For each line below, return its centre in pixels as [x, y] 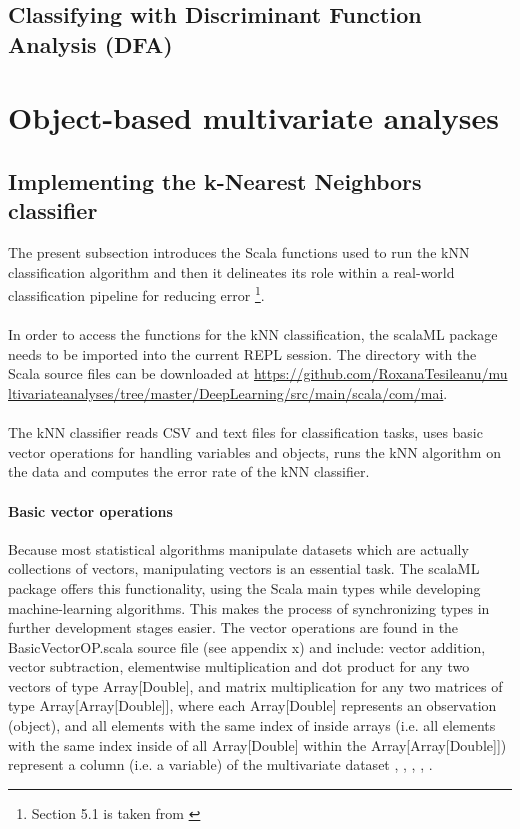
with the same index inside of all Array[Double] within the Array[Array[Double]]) [257, 744]
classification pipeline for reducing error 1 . [136, 293]
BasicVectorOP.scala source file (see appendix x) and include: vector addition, [247, 646]
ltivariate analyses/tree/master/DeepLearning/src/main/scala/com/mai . [228, 392]
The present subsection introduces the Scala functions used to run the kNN [239, 252]
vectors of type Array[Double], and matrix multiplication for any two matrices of [255, 685]
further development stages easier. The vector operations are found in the [233, 627]
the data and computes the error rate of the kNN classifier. [189, 471]
